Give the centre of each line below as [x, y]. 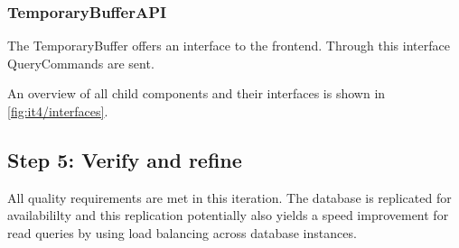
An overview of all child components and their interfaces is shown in [197, 93]
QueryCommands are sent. [81, 63]
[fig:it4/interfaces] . [58, 111]
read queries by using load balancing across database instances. [182, 232]
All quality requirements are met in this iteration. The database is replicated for [229, 197]
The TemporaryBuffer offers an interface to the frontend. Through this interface [229, 46]
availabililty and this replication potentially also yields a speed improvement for [228, 215]
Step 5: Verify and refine [125, 159]
